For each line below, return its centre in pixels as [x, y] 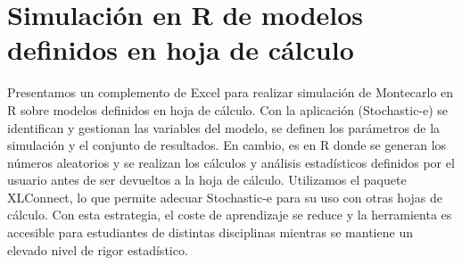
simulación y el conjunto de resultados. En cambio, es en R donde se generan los [227, 145]
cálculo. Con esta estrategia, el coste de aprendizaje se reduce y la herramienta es [230, 215]
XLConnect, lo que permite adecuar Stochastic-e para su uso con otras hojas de [225, 197]
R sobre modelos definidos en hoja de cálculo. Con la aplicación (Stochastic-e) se [228, 109]
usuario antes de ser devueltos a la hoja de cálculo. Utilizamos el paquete [207, 180]
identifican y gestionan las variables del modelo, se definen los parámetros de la [224, 127]
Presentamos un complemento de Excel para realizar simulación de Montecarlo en [231, 92]
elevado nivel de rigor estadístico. [98, 249]
